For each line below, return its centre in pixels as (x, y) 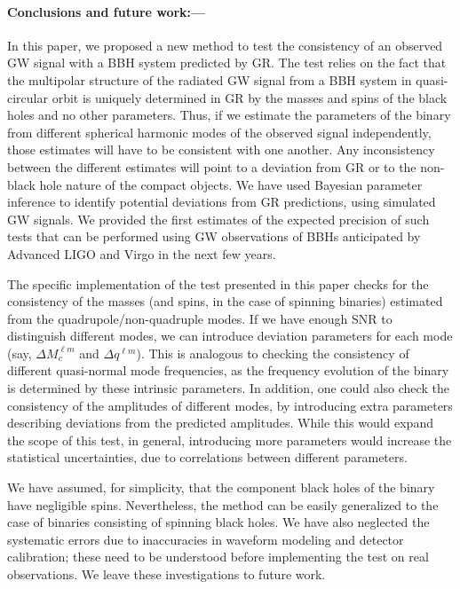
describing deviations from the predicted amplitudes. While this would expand (220, 423)
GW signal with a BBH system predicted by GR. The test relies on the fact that (227, 63)
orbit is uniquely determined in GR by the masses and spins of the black (250, 97)
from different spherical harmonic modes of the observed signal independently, (219, 132)
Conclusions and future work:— (107, 11)
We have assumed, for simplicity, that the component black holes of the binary (221, 487)
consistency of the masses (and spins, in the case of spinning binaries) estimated (225, 301)
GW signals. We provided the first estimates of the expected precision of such (218, 219)
